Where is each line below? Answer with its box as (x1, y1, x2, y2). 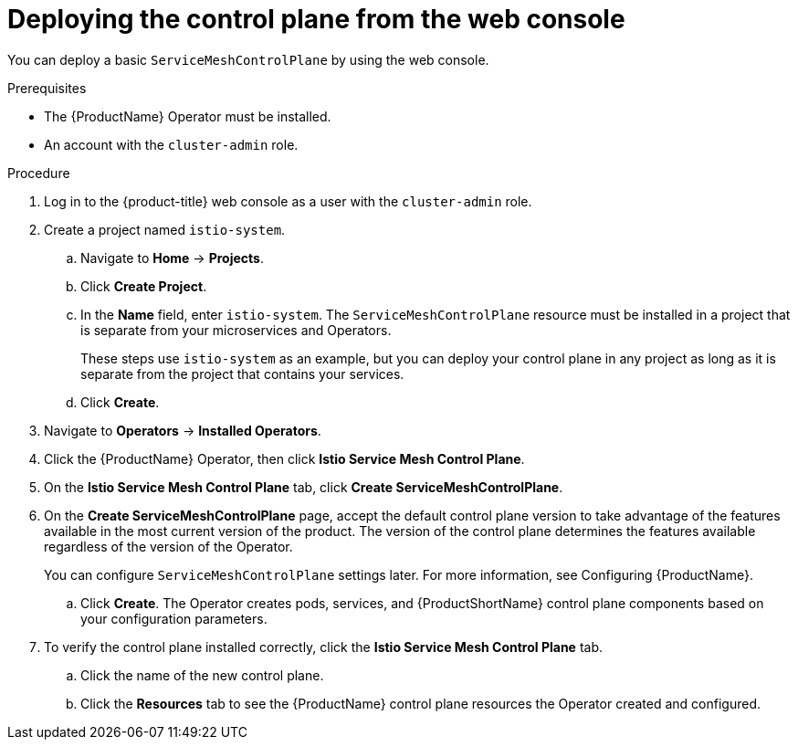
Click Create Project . (80, 278, 207, 294)
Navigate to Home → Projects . (80, 249, 264, 266)
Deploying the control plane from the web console (7, 4, 625, 35)
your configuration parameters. (80, 610, 268, 626)
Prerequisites (7, 79, 87, 96)
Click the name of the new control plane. (80, 667, 324, 683)
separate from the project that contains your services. (80, 365, 404, 382)
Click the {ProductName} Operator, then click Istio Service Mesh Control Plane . (44, 450, 525, 467)
